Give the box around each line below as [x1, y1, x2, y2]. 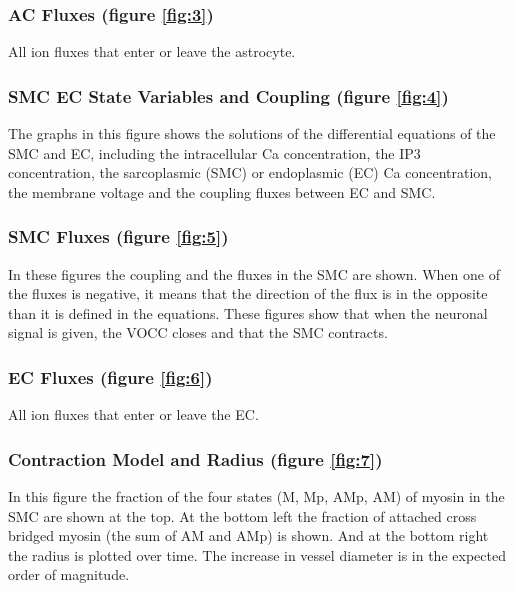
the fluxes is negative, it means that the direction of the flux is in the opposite [8, 283, 488, 304]
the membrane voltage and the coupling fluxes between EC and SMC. [8, 181, 436, 202]
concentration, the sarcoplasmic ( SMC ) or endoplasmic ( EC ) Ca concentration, [8, 162, 493, 183]
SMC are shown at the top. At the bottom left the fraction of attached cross [8, 505, 477, 526]
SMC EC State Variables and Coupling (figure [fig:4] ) [8, 83, 449, 108]
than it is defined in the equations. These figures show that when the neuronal [8, 302, 488, 323]
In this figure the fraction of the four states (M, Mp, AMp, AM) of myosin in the [8, 486, 505, 507]
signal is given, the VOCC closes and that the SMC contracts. [8, 322, 388, 343]
